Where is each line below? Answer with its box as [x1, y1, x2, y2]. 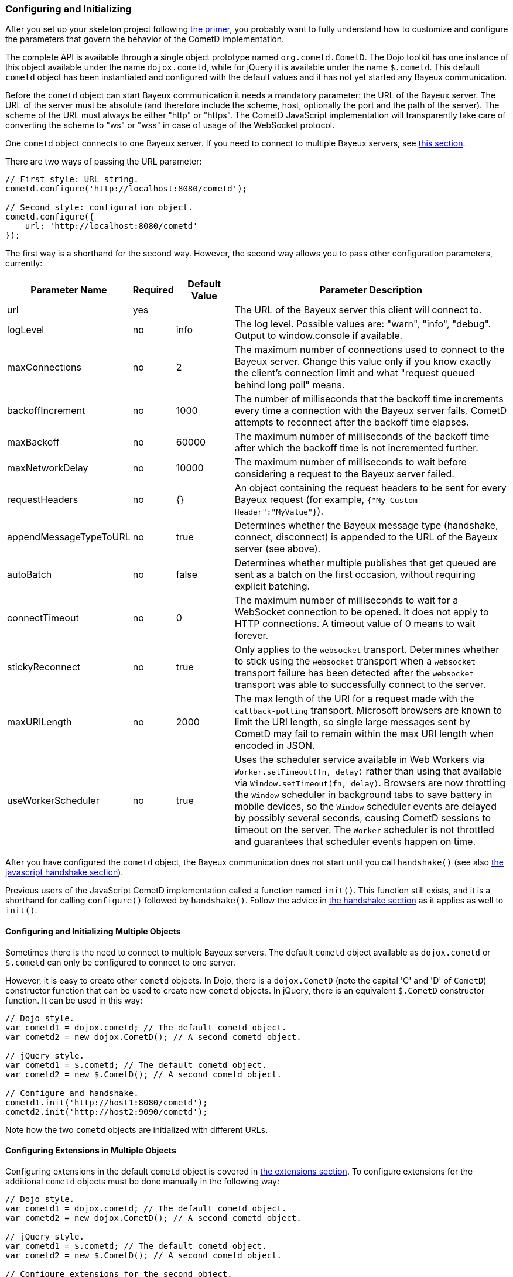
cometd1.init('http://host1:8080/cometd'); [5, 1097, 208, 1107]
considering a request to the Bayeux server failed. [234, 468, 454, 480]
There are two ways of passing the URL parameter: [5, 156, 202, 167]
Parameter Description [319, 284, 422, 296]
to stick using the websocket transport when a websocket [234, 655, 476, 667]
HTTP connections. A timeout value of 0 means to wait [234, 618, 476, 630]
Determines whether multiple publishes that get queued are [234, 557, 497, 569]
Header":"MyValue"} [234, 508, 317, 517]
